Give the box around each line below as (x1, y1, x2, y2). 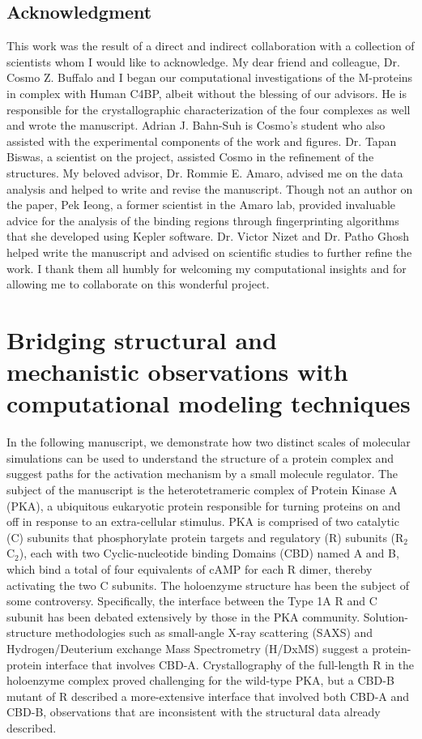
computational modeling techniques (6, 387, 411, 420)
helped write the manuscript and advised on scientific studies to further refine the (6, 243, 412, 260)
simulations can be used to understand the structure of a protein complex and (6, 449, 394, 466)
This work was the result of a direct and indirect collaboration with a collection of (6, 37, 415, 54)
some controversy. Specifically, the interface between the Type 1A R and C (6, 592, 377, 609)
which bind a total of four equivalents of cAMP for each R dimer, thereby (6, 560, 373, 577)
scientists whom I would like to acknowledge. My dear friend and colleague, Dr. (6, 53, 400, 70)
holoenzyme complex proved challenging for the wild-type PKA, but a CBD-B (6, 672, 394, 689)
